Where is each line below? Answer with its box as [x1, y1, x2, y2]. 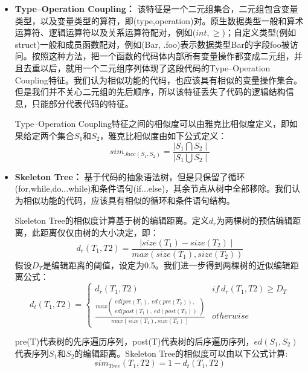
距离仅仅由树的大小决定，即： [40, 225, 159, 238]
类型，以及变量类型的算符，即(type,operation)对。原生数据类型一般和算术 [14, 14, 304, 27]
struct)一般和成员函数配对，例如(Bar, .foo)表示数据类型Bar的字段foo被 [14, 37, 290, 50]
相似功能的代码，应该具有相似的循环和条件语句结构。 [23, 193, 235, 206]
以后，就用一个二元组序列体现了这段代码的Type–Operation [40, 61, 271, 74]
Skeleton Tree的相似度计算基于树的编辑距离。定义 [14, 214, 209, 227]
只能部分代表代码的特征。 [31, 97, 133, 109]
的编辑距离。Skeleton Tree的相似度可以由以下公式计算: [74, 346, 288, 359]
